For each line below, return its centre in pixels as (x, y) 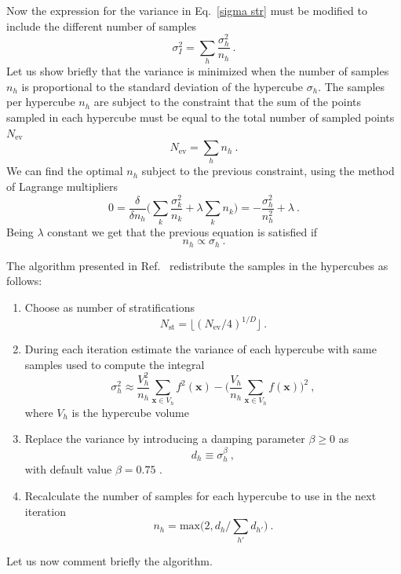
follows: (24, 281)
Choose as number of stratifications (110, 307)
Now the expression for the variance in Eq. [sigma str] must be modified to (187, 10)
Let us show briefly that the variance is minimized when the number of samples (198, 71)
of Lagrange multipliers (62, 186)
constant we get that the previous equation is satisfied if (182, 231)
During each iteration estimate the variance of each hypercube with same (200, 349)
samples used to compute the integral (115, 364)
